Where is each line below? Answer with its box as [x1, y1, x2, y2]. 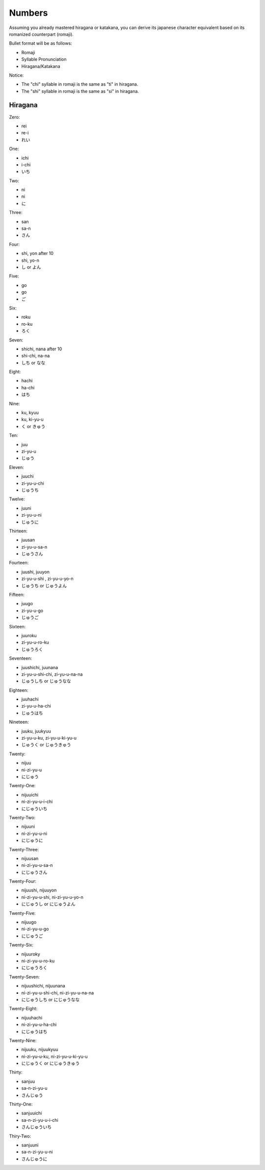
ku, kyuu [21, 410, 39, 416]
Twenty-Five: [9, 910, 36, 916]
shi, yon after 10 [21, 250, 54, 256]
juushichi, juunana [21, 664, 58, 670]
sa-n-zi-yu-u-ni [21, 1149, 53, 1155]
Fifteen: [9, 592, 25, 598]
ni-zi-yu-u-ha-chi [21, 1021, 57, 1028]
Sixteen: [9, 623, 26, 629]
